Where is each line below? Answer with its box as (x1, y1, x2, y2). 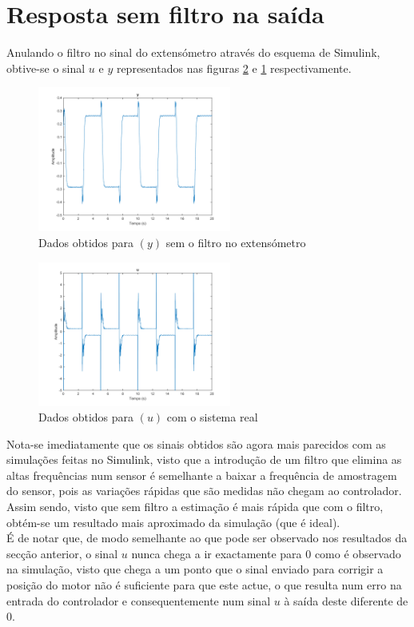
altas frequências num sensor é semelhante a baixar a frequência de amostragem (6, 466, 397, 483)
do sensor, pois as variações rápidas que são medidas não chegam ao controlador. (6, 482, 402, 499)
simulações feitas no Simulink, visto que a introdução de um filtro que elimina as (6, 451, 402, 468)
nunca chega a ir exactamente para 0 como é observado (131, 545, 401, 561)
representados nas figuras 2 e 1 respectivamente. (116, 59, 352, 76)
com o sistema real (166, 409, 258, 425)
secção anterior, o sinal (6, 545, 118, 561)
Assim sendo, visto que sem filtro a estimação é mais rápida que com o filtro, (6, 498, 384, 515)
